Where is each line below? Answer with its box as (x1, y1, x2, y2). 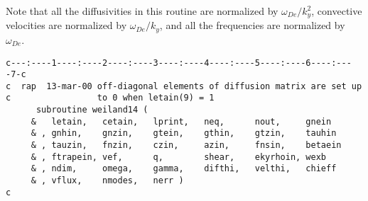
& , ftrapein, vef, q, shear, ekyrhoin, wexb (31, 151, 327, 162)
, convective (311, 4, 362, 18)
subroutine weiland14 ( (36, 105, 148, 115)
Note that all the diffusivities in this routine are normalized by (6, 4, 278, 18)
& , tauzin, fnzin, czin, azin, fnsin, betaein (31, 140, 342, 151)
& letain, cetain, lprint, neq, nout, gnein (31, 116, 332, 127)
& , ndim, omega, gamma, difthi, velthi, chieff (31, 163, 337, 174)
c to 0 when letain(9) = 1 (6, 93, 215, 103)
